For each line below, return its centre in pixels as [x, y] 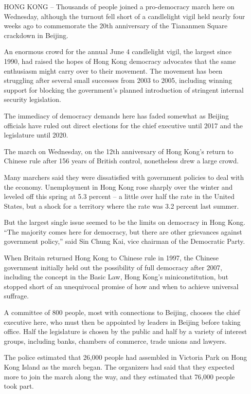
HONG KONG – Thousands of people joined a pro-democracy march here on [119, 6]
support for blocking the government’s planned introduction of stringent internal [124, 89]
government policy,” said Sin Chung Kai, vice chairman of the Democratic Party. [125, 241]
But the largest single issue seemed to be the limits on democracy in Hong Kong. [125, 222]
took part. [19, 386]
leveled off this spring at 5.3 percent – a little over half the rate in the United [119, 196]
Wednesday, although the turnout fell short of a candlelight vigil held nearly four [125, 16]
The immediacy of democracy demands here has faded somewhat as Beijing [117, 115]
